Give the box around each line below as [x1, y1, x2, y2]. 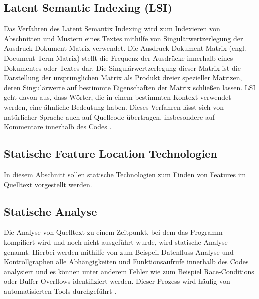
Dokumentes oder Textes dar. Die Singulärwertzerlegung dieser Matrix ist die [4, 62, 241, 73]
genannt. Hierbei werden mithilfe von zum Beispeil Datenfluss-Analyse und [4, 246, 234, 257]
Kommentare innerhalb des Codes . [4, 121, 112, 132]
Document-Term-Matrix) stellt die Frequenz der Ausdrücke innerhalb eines [4, 52, 233, 63]
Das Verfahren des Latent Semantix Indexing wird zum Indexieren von [4, 23, 220, 34]
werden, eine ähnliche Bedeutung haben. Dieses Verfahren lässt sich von [4, 101, 224, 112]
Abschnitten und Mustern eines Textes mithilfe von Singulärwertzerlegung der [4, 33, 243, 43]
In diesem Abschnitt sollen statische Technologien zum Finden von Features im [4, 169, 246, 179]
